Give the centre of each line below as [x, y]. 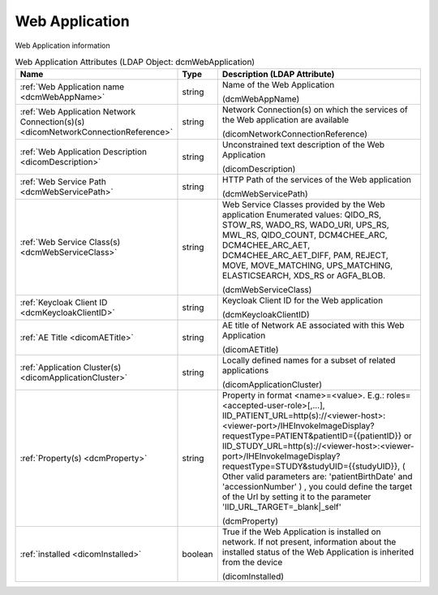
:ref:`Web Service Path [63, 182]
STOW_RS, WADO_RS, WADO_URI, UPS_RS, [305, 225]
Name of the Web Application [278, 85]
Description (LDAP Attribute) [278, 75]
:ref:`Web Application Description [84, 152]
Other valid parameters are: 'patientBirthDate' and [317, 476]
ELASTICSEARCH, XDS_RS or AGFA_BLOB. [304, 276]
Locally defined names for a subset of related [309, 360]
